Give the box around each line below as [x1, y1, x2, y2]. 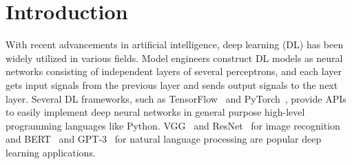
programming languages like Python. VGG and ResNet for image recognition [6, 118, 340, 132]
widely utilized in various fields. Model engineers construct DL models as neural [6, 50, 343, 65]
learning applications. [6, 145, 96, 159]
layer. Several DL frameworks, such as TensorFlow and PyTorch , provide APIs [6, 91, 346, 105]
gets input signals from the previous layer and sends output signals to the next [6, 77, 338, 92]
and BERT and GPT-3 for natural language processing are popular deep [6, 132, 322, 146]
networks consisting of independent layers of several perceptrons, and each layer [6, 64, 342, 79]
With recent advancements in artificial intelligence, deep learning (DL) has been [6, 37, 344, 52]
